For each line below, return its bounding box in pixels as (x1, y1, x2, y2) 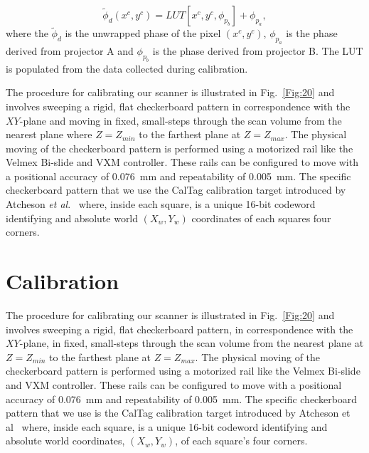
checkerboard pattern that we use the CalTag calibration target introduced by (6, 182, 346, 197)
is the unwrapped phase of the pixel (65, 26, 221, 41)
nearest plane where (6, 127, 92, 142)
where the (6, 26, 48, 41)
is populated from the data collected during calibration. (6, 61, 248, 75)
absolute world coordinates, (6, 433, 125, 448)
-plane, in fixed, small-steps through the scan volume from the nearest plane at (19, 335, 364, 350)
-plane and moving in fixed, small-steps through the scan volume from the (19, 113, 342, 127)
